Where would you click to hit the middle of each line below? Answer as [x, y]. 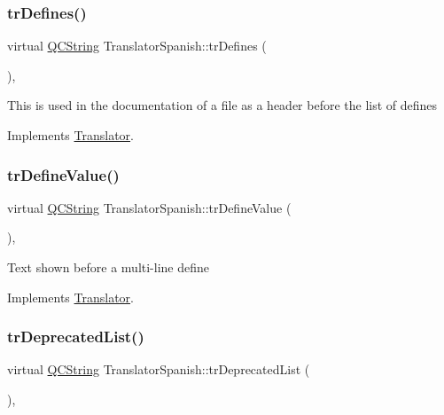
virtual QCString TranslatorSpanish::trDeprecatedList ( [159, 369]
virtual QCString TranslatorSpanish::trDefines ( [137, 46]
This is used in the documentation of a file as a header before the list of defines [222, 105]
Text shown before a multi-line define [109, 267]
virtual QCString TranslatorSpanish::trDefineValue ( [149, 207]
